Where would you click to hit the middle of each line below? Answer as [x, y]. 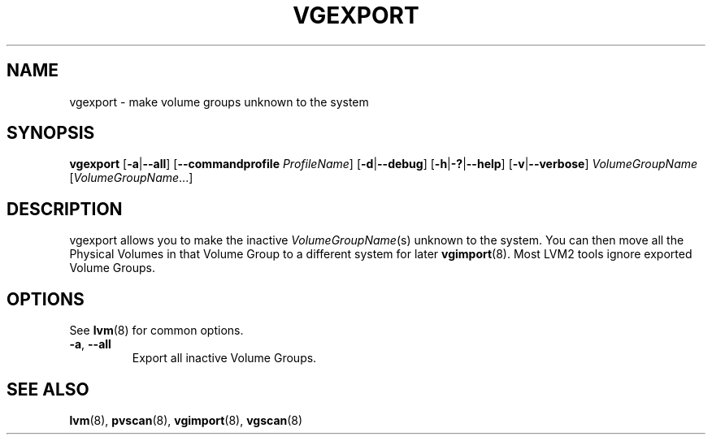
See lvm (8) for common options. [156, 331]
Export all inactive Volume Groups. [224, 358]
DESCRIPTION [65, 209]
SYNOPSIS [51, 133]
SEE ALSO [48, 389]
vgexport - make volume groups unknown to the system [219, 102]
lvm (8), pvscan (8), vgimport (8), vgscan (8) [186, 420]
